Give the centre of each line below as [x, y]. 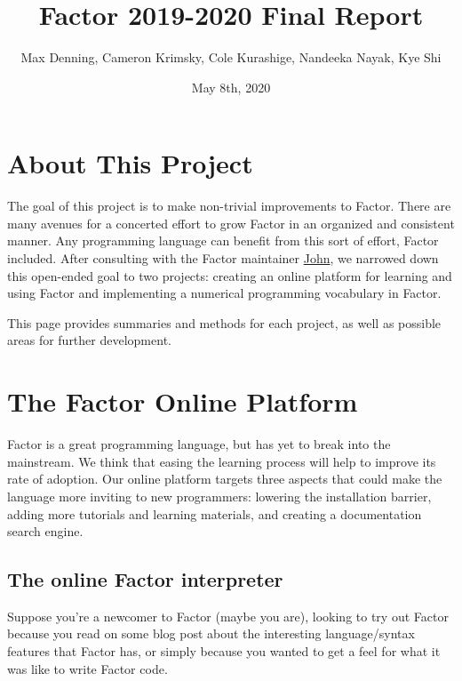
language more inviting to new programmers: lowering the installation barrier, [219, 496]
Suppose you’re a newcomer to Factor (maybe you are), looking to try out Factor [228, 616]
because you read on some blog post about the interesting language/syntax [211, 633]
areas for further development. [89, 340]
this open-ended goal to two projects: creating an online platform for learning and [230, 275]
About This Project [130, 163]
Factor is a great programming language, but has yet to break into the [199, 444]
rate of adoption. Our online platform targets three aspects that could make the [225, 479]
